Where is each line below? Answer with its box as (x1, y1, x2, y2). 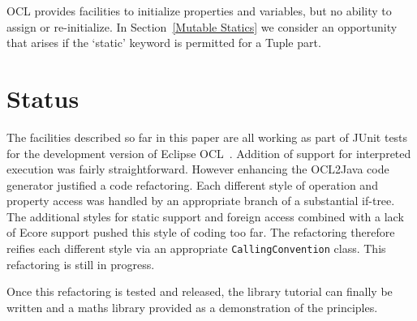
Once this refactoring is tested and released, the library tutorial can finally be (6, 283, 393, 300)
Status (6, 81, 80, 114)
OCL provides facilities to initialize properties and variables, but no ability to (6, 2, 392, 19)
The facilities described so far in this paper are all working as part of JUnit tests (6, 128, 408, 145)
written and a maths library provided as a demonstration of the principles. (6, 298, 378, 315)
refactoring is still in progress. (6, 255, 155, 272)
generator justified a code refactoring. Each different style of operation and (6, 176, 378, 193)
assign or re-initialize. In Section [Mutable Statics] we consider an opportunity (6, 18, 398, 35)
